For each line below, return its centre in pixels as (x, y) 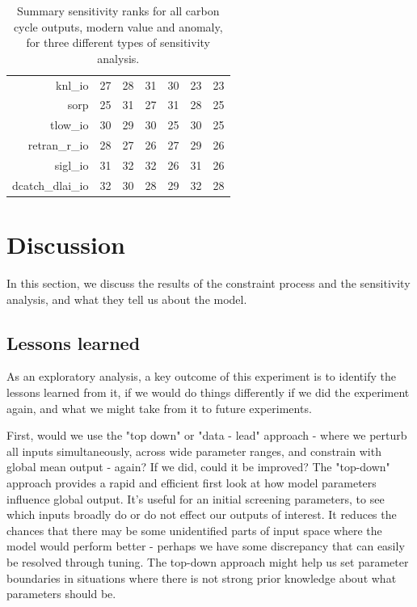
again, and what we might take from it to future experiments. (159, 408)
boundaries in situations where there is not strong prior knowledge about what (202, 577)
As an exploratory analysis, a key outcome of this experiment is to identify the (201, 376)
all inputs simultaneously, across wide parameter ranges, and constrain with (194, 451)
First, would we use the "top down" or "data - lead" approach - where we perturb (207, 435)
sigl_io (72, 165)
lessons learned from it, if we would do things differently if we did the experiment (208, 392)
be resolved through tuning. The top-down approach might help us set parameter (208, 561)
